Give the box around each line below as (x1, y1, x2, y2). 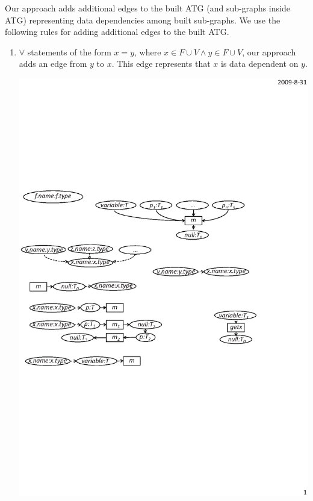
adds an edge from (19, 57, 87, 70)
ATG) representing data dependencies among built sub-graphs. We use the (5, 13, 280, 26)
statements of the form (27, 45, 111, 58)
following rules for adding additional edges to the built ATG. (5, 25, 229, 38)
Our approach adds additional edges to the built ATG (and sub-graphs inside (5, 2, 290, 14)
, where (134, 45, 161, 58)
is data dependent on (220, 57, 299, 70)
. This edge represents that (111, 57, 211, 70)
